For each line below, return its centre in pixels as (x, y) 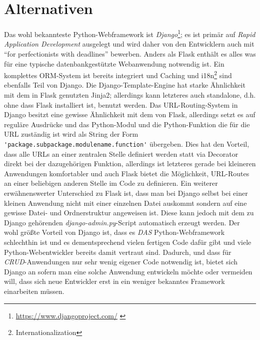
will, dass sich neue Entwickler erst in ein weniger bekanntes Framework (114, 281)
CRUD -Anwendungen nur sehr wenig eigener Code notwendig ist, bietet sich (121, 262)
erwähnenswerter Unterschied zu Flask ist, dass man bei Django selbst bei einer (126, 193)
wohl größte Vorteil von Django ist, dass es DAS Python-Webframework (114, 232)
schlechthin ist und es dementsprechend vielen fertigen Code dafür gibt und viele (128, 242)
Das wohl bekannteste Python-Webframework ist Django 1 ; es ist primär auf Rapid (130, 33)
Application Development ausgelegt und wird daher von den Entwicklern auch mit (129, 44)
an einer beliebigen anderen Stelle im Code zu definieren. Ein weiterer (111, 183)
